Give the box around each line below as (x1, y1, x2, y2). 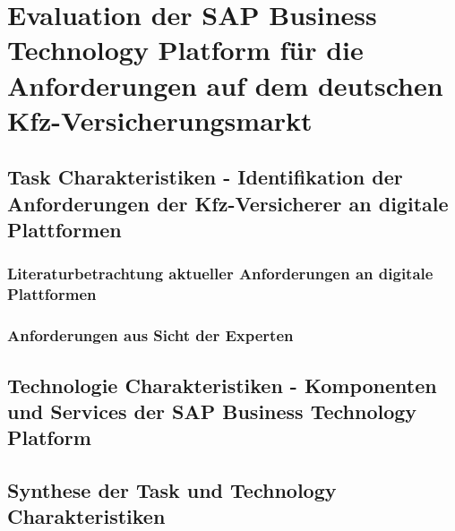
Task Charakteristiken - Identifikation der (7, 163, 403, 191)
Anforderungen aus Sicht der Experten (7, 324, 294, 347)
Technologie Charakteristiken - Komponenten (7, 371, 437, 398)
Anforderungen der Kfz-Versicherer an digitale (7, 189, 449, 217)
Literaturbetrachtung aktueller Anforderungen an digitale (7, 262, 434, 285)
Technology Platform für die (7, 31, 364, 68)
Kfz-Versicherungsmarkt (7, 101, 313, 138)
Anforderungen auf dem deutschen (7, 66, 443, 103)
